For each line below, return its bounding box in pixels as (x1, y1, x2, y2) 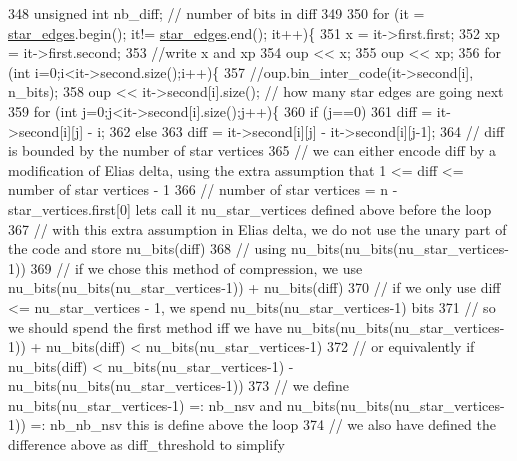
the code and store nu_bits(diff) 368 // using (8, 238, 287, 259)
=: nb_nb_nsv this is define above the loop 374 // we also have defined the (30, 414, 496, 435)
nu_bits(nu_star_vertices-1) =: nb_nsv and (8, 394, 283, 415)
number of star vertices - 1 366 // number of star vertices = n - (8, 179, 398, 200)
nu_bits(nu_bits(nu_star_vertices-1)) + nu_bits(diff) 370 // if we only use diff (8, 277, 501, 298)
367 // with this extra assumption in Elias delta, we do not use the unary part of (8, 218, 507, 239)
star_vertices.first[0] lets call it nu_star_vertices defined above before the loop (8, 198, 492, 219)
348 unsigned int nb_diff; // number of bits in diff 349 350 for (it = (8, 3, 425, 23)
